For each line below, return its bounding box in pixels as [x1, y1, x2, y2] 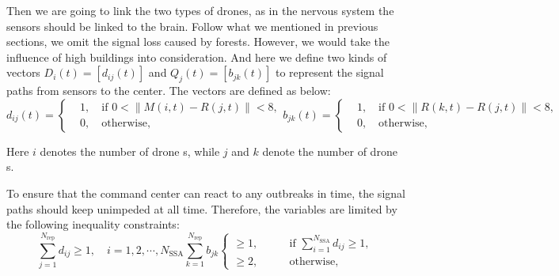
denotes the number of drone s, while [40, 142, 220, 159]
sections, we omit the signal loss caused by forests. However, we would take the [6, 33, 390, 50]
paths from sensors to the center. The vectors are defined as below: [6, 82, 331, 99]
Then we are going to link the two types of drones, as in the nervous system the [6, 2, 394, 18]
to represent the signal [275, 64, 384, 81]
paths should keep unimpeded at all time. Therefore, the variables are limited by [6, 200, 397, 217]
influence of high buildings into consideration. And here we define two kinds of [6, 48, 387, 65]
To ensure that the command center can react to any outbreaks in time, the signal [6, 184, 405, 201]
